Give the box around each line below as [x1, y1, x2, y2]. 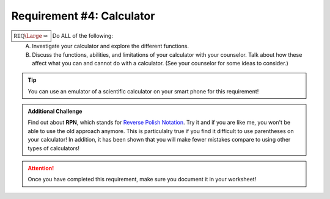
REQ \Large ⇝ [13, 32, 48, 39]
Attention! [28, 165, 54, 172]
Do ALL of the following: [52, 32, 113, 39]
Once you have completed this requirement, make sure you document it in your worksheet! [28, 176, 257, 183]
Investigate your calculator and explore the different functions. [32, 43, 189, 50]
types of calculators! [28, 144, 79, 152]
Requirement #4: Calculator [11, 9, 155, 23]
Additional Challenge [28, 107, 82, 115]
